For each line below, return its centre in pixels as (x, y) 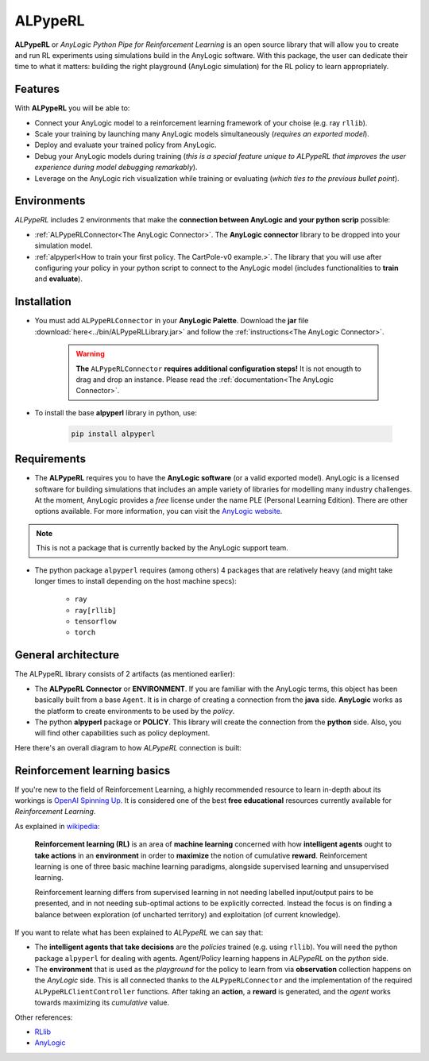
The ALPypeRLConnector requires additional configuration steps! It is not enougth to (218, 368)
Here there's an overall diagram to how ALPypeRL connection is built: (128, 747)
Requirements (50, 459)
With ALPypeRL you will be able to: (72, 108)
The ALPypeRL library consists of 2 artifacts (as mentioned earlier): (125, 674)
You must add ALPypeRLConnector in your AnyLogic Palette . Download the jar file (172, 321)
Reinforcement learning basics (93, 770)
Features (37, 89)
